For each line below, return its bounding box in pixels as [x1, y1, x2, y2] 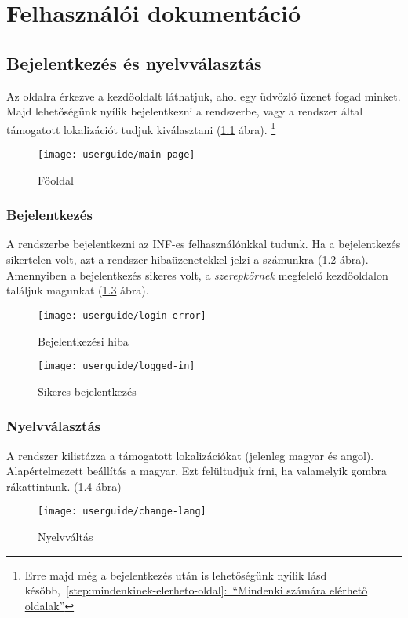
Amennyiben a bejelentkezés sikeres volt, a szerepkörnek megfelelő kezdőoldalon [6, 266, 388, 283]
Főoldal [38, 171, 74, 188]
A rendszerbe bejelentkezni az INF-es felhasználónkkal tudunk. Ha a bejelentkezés [6, 236, 401, 252]
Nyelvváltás [38, 528, 93, 545]
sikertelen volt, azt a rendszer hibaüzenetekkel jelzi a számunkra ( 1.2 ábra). [6, 251, 369, 268]
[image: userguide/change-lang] [38, 506, 206, 517]
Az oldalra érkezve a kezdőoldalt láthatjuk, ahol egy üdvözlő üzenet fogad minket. [6, 87, 401, 104]
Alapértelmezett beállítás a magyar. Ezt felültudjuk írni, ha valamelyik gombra [6, 463, 388, 479]
